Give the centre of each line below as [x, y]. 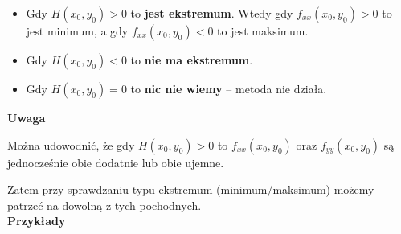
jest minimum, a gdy [77, 31]
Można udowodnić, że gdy [71, 144]
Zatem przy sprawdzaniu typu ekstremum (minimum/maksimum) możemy [191, 189]
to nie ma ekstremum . [192, 60]
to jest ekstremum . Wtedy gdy [212, 13]
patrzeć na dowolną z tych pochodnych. [104, 205]
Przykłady [37, 221]
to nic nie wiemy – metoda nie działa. [229, 88]
